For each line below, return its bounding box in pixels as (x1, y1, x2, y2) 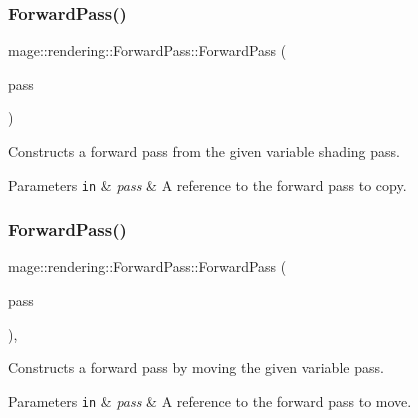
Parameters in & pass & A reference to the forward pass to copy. (8, 174, 407, 195)
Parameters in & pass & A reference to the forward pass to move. (8, 390, 412, 411)
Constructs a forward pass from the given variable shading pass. (8, 141, 400, 161)
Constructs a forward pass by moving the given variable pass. (8, 357, 384, 378)
